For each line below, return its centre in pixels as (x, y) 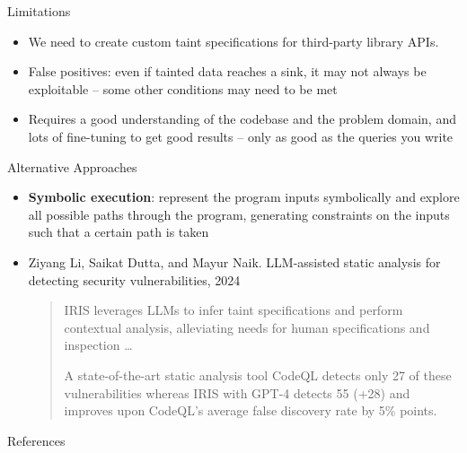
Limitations (39, 11)
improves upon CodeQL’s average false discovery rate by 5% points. (251, 410)
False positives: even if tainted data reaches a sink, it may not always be (227, 71)
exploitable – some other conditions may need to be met (183, 88)
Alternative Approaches (72, 166)
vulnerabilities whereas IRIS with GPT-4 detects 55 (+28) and (237, 392)
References (36, 440)
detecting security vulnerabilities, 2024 (134, 279)
